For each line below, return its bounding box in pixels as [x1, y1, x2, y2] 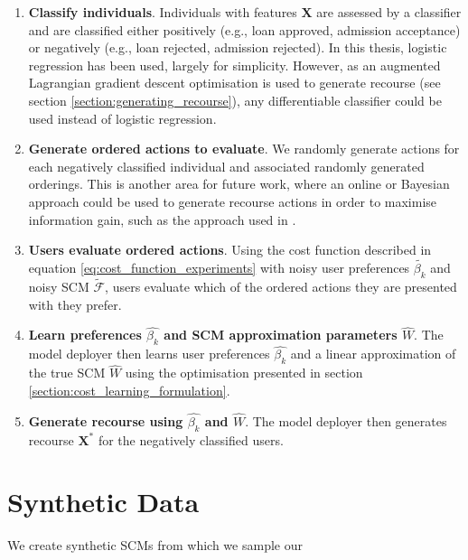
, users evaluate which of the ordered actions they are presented [105, 276, 457, 295]
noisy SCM [28, 276, 89, 295]
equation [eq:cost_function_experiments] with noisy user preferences [28, 257, 410, 276]
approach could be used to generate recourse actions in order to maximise [28, 191, 437, 210]
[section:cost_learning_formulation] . [28, 380, 230, 399]
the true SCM [28, 363, 106, 382]
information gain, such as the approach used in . [28, 210, 296, 229]
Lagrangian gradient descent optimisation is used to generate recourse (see [28, 73, 441, 92]
